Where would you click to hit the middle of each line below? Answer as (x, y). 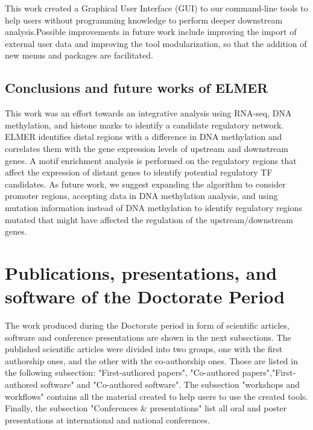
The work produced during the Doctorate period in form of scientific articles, (147, 325)
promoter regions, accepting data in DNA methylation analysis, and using (141, 196)
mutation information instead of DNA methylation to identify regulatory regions (153, 207)
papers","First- (269, 372)
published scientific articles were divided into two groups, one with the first (144, 349)
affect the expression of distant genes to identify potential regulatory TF (139, 172)
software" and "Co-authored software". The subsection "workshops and (170, 384)
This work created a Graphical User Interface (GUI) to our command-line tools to (156, 8)
